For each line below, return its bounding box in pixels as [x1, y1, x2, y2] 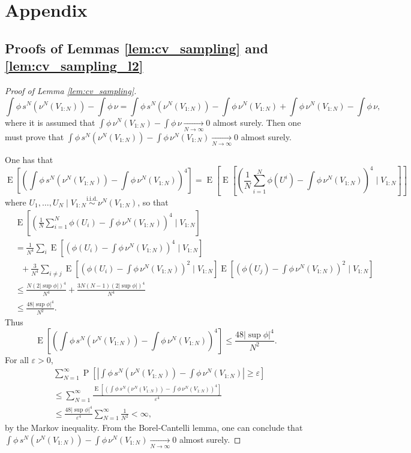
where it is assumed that [5, 116, 95, 128]
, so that [137, 196, 169, 209]
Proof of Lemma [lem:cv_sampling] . [5, 84, 137, 96]
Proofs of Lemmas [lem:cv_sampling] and [5, 38, 268, 57]
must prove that [5, 130, 64, 143]
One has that [5, 153, 53, 166]
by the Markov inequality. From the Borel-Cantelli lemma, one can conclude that [5, 421, 303, 434]
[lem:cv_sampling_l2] [5, 56, 143, 75]
